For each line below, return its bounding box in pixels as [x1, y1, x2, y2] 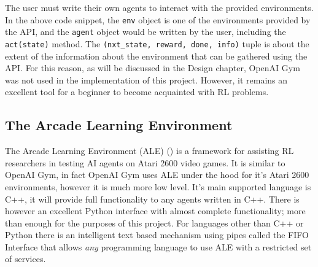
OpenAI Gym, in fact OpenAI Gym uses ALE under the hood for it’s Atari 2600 [5, 168, 309, 181]
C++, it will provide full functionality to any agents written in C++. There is [5, 192, 300, 205]
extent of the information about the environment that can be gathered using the [5, 49, 308, 62]
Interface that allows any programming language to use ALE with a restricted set [5, 240, 312, 253]
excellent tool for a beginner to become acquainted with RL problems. [5, 85, 269, 98]
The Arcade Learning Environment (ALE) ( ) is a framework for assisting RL [5, 144, 294, 157]
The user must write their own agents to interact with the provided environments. [5, 1, 314, 14]
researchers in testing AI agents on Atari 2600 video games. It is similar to [5, 156, 285, 169]
